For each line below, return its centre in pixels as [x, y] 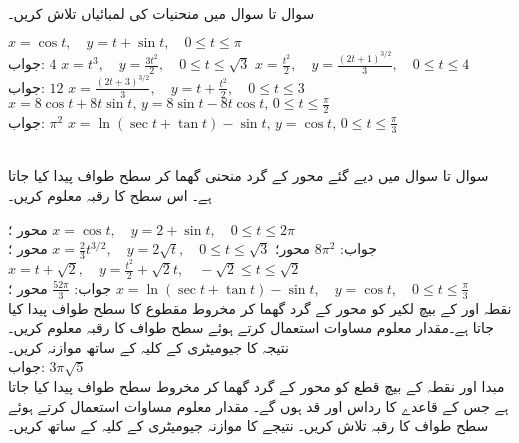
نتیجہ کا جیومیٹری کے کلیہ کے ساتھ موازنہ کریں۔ [148, 346]
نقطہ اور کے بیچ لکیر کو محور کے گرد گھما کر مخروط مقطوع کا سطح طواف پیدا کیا [260, 307]
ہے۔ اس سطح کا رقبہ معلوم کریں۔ [110, 194]
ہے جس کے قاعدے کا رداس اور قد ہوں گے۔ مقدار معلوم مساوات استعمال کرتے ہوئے [258, 405]
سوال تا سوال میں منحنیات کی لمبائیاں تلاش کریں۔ [161, 12]
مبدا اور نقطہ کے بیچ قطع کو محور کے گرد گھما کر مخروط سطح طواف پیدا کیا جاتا [256, 386]
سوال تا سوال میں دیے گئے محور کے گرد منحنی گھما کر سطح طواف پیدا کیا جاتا [248, 175]
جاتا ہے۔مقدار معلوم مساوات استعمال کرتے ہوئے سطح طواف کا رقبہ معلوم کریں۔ [251, 327]
